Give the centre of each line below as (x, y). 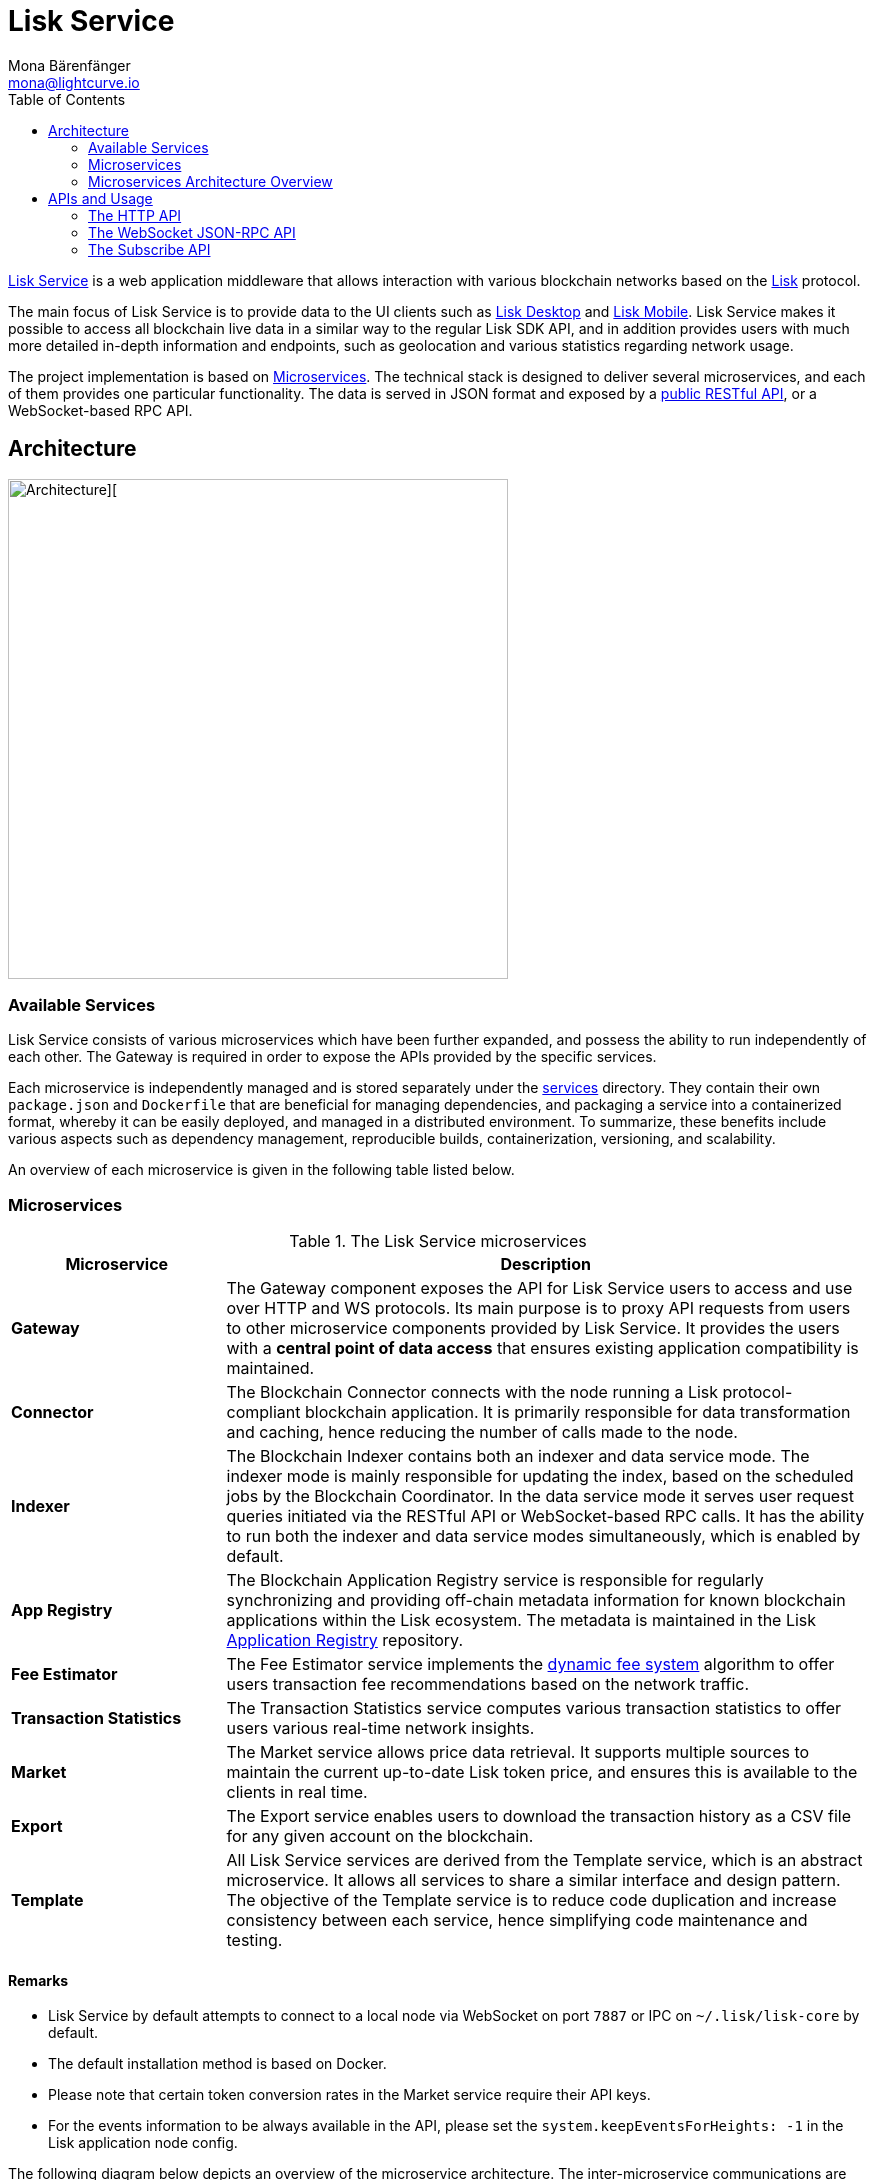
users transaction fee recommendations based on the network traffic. (488, 1684)
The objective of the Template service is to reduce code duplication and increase (531, 1900)
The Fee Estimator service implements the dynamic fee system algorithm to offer (530, 1664)
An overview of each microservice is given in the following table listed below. (261, 1170)
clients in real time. (297, 1792)
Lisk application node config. (143, 2143)
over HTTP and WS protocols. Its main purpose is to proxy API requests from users (538, 1308)
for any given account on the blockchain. (380, 1836)
